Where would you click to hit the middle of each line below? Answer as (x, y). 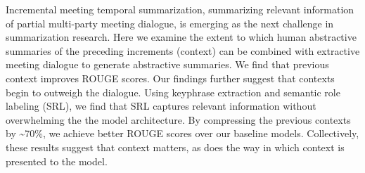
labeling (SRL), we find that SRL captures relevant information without (161, 106)
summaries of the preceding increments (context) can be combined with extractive (183, 50)
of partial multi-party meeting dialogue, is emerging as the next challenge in (170, 23)
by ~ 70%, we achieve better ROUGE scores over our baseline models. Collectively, (182, 133)
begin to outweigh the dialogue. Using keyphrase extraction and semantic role (173, 92)
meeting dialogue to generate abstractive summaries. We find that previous (167, 64)
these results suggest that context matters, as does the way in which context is (175, 147)
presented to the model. (57, 161)
